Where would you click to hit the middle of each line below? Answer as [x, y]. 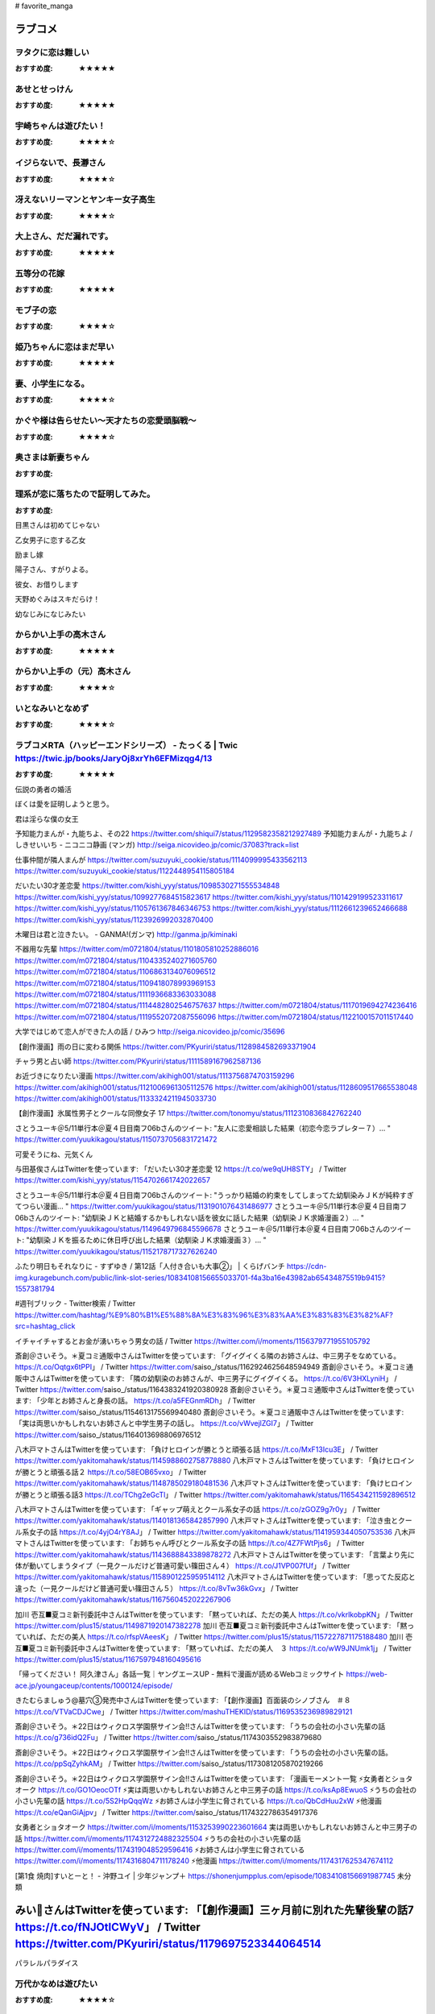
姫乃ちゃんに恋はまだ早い [64, 346]
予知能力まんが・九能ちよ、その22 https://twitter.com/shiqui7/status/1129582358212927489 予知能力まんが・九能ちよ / [214, 833]
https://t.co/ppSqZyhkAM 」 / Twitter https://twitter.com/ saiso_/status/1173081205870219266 [169, 1763]
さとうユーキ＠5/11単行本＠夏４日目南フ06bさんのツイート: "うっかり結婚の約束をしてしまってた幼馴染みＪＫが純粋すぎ [214, 1195]
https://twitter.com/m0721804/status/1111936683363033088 [116, 994]
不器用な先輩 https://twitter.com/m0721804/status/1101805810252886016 [137, 949]
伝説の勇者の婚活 [43, 789]
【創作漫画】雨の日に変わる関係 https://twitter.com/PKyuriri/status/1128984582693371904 [166, 1046]
